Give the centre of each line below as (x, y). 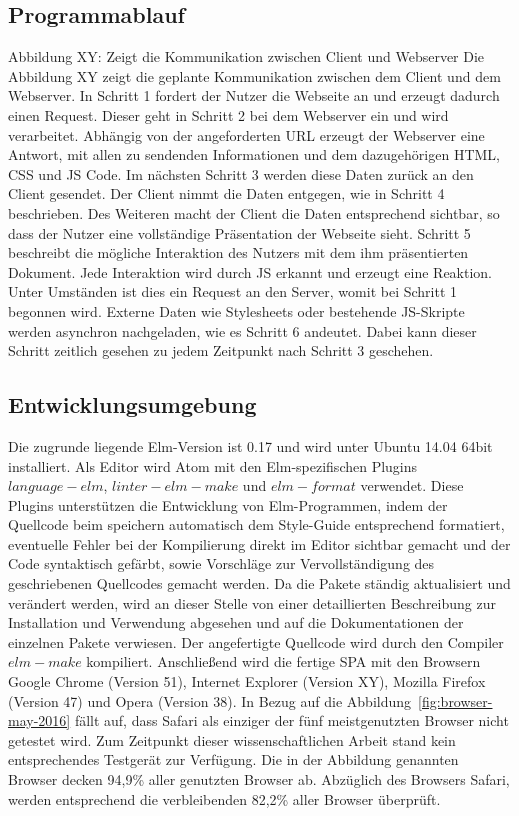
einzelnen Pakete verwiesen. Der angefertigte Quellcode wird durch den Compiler (256, 641)
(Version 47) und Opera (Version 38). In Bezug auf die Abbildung (210, 700)
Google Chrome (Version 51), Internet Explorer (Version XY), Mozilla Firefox (247, 681)
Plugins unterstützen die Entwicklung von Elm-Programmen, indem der (228, 504)
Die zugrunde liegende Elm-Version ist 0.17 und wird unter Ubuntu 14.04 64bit (250, 445)
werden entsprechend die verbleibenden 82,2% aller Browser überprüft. (224, 798)
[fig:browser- (455, 700)
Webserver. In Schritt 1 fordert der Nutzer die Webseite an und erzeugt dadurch (254, 95)
